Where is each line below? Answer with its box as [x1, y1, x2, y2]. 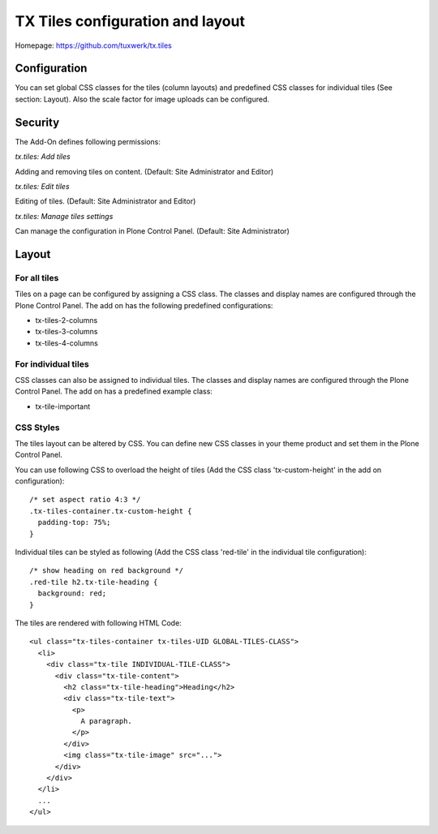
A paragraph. [80, 716, 133, 726]
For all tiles [15, 272, 59, 283]
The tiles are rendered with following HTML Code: [15, 617, 182, 628]
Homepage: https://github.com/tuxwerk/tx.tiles [15, 41, 172, 50]
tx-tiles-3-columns [35, 327, 98, 337]
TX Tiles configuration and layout [15, 12, 245, 30]
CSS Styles [15, 422, 60, 433]
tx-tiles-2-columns [35, 316, 98, 325]
